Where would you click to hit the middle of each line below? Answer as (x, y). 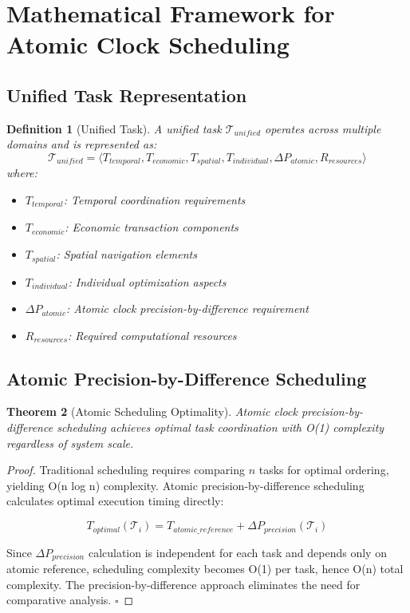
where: (22, 173)
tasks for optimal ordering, (324, 470)
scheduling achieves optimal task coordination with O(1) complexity (221, 427)
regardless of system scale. (70, 443)
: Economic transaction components (152, 227)
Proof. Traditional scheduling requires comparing (126, 470)
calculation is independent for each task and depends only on (237, 552)
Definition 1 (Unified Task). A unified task (114, 128)
